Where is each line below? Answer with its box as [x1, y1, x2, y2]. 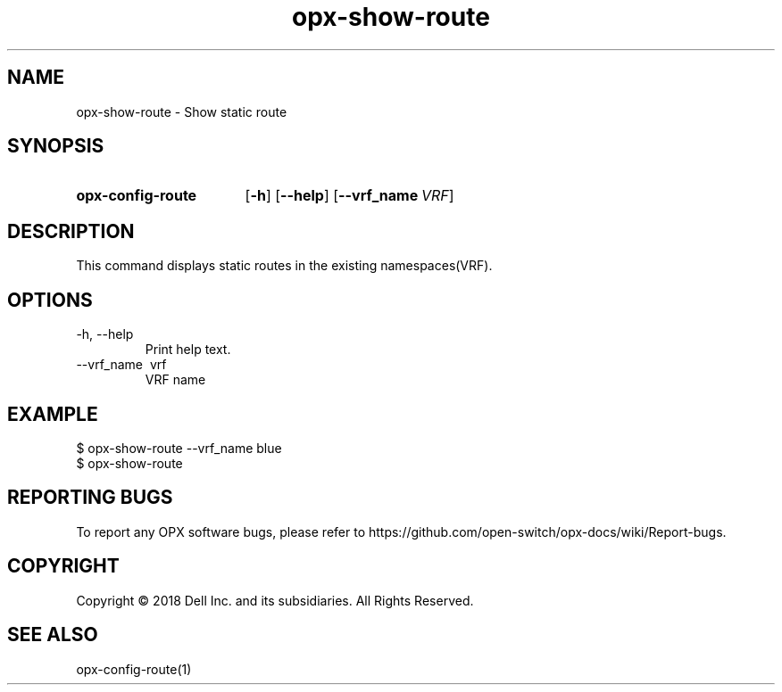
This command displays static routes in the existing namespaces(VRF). [76, 258, 493, 274]
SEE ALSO [7, 623, 98, 647]
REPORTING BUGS [7, 486, 173, 509]
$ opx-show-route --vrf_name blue [76, 440, 282, 456]
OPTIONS [7, 288, 93, 311]
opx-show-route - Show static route [76, 103, 287, 119]
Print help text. [145, 342, 231, 358]
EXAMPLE [7, 402, 98, 425]
